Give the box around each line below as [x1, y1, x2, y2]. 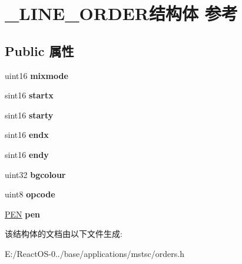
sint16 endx [5, 128, 49, 141]
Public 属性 [5, 41, 74, 60]
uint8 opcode [5, 188, 55, 200]
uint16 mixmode [5, 69, 68, 81]
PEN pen [5, 207, 40, 220]
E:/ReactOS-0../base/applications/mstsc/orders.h [5, 247, 184, 259]
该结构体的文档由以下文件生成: [5, 227, 122, 240]
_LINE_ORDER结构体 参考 [5, 1, 238, 25]
